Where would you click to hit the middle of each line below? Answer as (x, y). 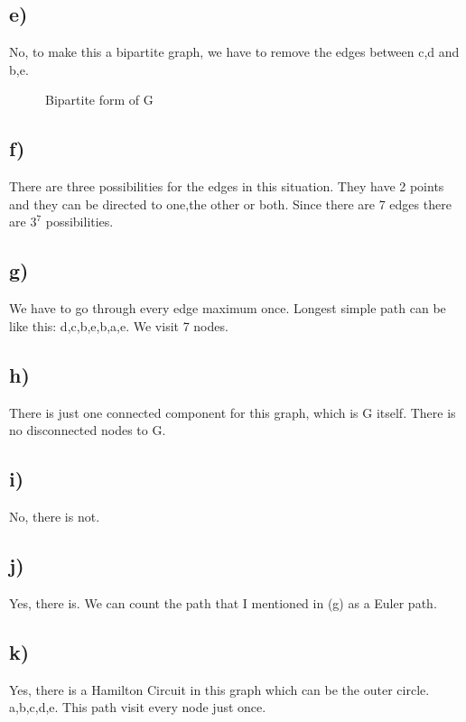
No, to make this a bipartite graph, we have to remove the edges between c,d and (234, 52)
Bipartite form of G (99, 100)
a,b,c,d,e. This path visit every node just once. (138, 707)
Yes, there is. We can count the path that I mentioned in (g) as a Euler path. (223, 602)
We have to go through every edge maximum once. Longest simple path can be (228, 308)
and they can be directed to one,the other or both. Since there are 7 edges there (230, 204)
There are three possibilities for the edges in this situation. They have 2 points (227, 186)
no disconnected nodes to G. (88, 430)
